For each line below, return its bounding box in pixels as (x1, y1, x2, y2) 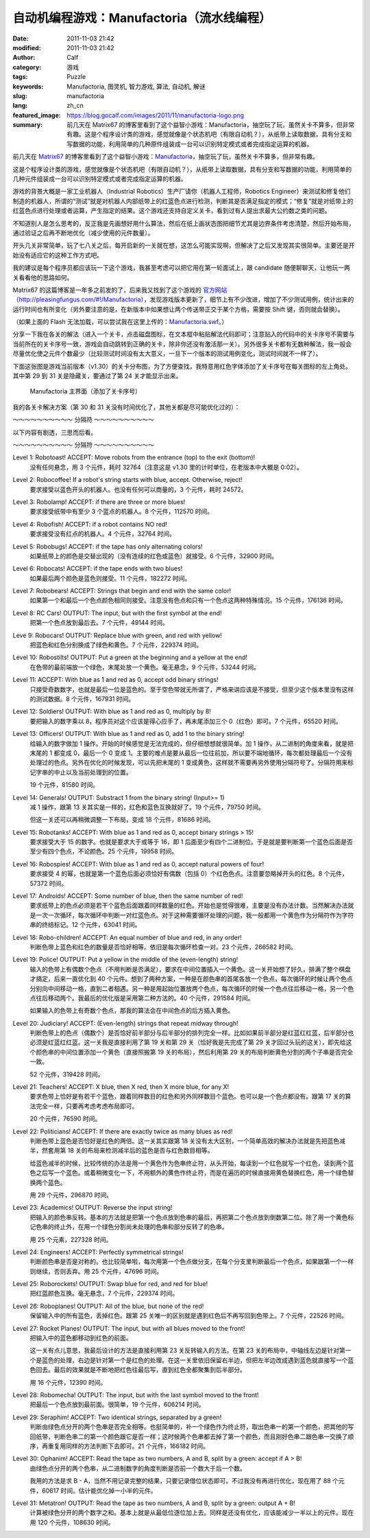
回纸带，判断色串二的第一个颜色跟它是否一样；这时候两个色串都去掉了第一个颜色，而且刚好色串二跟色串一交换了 (29, 1432, 348, 1441)
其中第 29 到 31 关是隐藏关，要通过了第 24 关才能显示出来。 (12, 371, 182, 380)
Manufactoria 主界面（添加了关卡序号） (29, 387, 142, 395)
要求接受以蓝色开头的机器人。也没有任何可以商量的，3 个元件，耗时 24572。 (29, 485, 247, 494)
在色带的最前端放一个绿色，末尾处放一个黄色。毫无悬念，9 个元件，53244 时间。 (29, 663, 260, 671)
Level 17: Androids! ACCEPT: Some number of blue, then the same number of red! (12, 892, 243, 900)
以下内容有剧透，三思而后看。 (12, 428, 97, 436)
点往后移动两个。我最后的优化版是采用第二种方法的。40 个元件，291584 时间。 (29, 994, 254, 1002)
